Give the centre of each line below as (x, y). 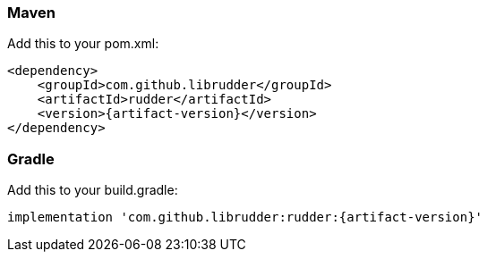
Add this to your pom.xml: (83, 44)
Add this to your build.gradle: (93, 190)
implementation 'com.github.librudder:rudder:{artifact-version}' (245, 217)
